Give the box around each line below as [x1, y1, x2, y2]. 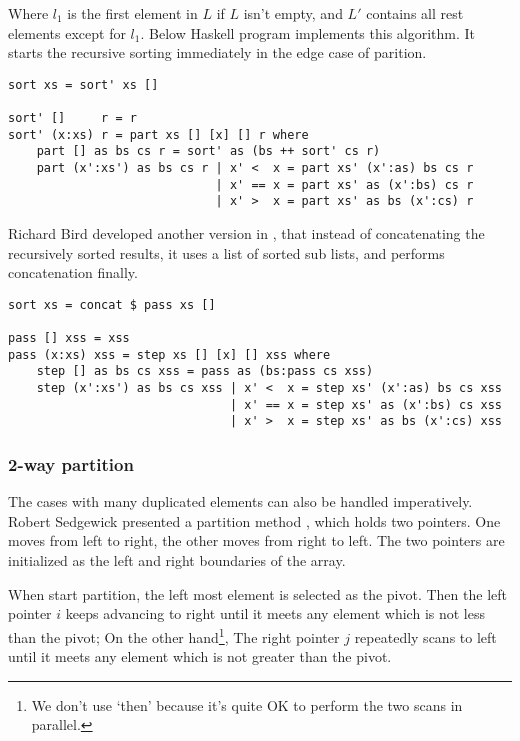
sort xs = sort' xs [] [8, 77, 159, 92]
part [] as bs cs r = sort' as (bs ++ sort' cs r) [36, 144, 381, 159]
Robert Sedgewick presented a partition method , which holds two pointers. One [8, 510, 501, 531]
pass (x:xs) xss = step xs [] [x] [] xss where [8, 347, 331, 362]
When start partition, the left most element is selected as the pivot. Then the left [8, 583, 507, 604]
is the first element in [67, 3, 198, 23]
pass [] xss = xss [8, 331, 130, 346]
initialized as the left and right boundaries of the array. [8, 550, 346, 571]
